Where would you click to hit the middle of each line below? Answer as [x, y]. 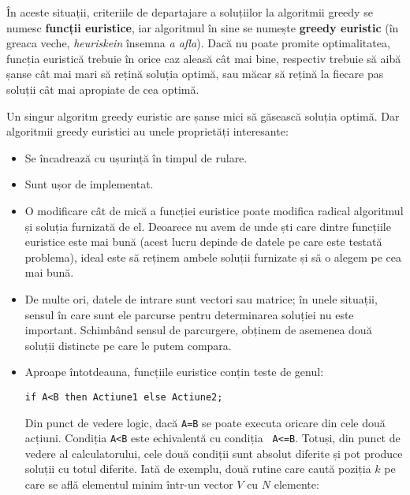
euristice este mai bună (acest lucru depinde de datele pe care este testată [203, 242]
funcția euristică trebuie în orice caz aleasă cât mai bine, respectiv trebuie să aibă [204, 58]
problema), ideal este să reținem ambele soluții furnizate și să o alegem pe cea [213, 257]
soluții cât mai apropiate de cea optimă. [103, 89]
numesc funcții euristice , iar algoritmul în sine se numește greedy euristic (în [203, 27]
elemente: [296, 484]
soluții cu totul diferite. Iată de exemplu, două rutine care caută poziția [198, 469]
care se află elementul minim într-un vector [129, 484]
